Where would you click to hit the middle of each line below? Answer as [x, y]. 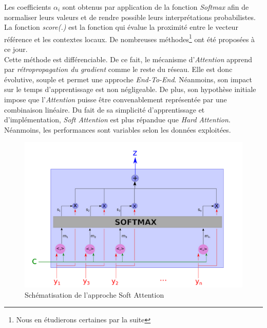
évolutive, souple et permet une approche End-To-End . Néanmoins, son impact [128, 79]
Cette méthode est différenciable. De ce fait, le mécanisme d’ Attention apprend [128, 59]
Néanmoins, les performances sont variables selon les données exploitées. [118, 129]
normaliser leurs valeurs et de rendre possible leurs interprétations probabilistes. [130, 17]
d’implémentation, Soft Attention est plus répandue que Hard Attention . [117, 120]
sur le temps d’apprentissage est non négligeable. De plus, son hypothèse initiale [130, 89]
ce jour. [16, 49]
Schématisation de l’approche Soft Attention [94, 294]
